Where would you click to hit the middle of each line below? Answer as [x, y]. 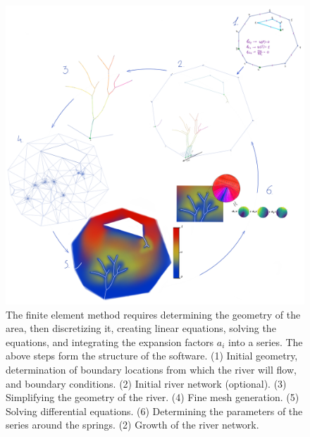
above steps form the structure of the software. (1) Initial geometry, [152, 356]
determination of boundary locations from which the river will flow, [151, 369]
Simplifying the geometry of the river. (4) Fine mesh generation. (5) [153, 397]
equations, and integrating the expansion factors [110, 341]
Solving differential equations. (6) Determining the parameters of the [154, 411]
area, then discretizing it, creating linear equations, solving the [141, 328]
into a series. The [266, 341]
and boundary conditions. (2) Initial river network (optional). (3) [146, 383]
